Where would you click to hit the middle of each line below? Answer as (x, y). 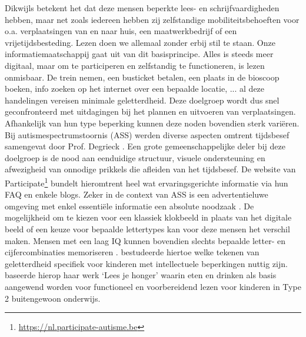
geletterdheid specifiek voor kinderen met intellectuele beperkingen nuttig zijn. (146, 263)
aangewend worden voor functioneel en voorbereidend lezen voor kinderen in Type (153, 286)
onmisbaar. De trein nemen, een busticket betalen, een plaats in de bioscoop (142, 77)
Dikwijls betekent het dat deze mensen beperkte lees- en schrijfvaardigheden (142, 8)
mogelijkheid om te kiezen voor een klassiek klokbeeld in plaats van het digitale (148, 217)
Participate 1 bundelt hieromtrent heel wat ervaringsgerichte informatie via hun (147, 182)
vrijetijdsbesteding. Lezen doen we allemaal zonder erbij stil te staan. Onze (140, 42)
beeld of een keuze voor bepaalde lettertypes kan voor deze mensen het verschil (147, 228)
